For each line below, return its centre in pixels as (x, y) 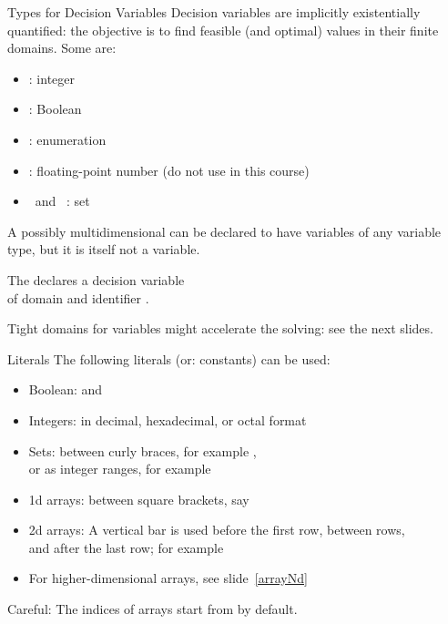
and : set (62, 201)
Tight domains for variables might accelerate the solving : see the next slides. (220, 328)
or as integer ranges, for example (120, 469)
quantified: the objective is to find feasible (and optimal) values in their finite (223, 30)
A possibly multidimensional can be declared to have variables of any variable (224, 231)
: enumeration (67, 139)
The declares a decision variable (96, 279)
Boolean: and (66, 389)
